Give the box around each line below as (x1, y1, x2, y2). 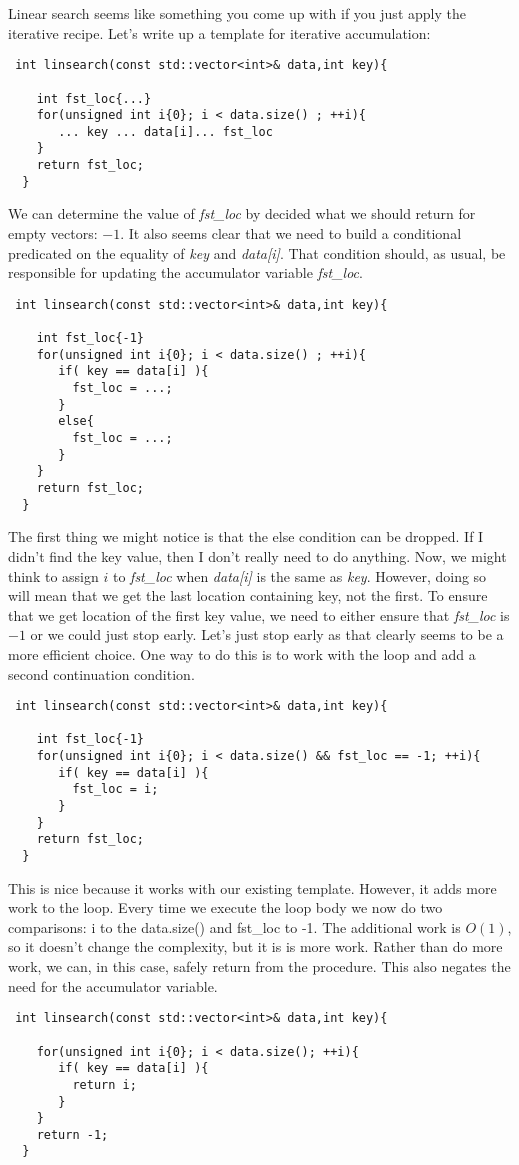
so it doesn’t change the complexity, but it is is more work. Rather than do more (8, 936, 503, 957)
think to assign (8, 565, 99, 586)
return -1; (36, 1127, 109, 1142)
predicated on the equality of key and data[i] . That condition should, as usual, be (8, 242, 506, 263)
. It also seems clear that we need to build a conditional (120, 223, 462, 244)
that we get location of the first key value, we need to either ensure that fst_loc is (8, 604, 510, 625)
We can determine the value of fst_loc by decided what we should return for (8, 203, 476, 224)
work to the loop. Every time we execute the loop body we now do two (8, 897, 443, 918)
